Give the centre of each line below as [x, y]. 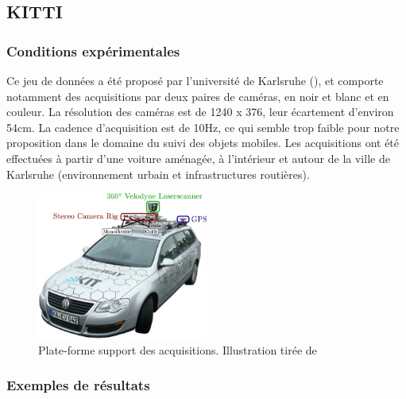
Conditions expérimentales [93, 50]
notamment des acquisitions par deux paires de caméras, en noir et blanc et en [198, 96]
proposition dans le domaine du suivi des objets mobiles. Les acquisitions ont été [203, 143]
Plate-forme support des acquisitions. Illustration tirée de [178, 349]
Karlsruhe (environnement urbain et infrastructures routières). [158, 174]
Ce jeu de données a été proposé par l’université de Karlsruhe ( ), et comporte [195, 80]
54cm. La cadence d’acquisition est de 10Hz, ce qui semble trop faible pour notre [203, 127]
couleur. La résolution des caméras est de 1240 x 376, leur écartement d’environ [200, 112]
